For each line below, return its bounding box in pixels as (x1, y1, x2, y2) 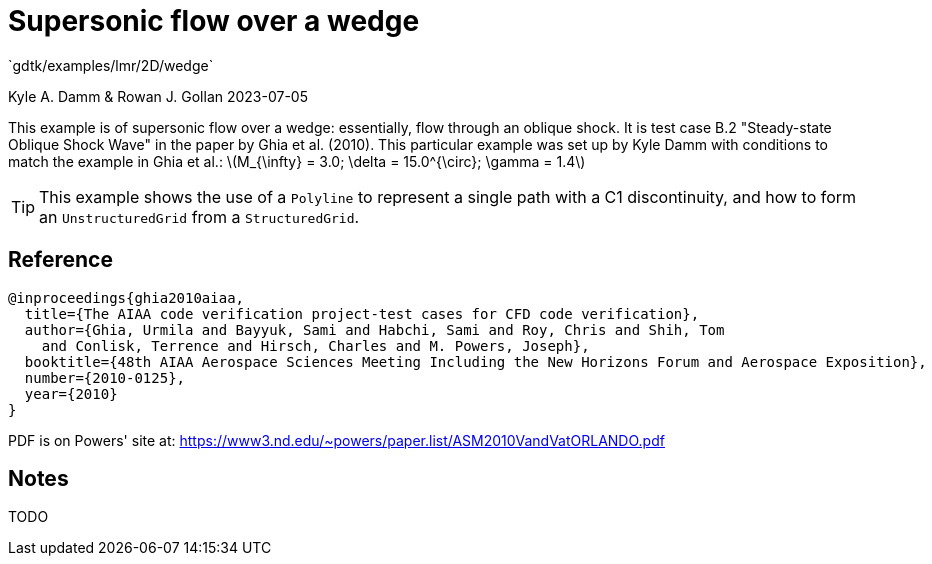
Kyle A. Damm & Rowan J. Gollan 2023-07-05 (8, 87, 309, 105)
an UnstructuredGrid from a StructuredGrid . (39, 206, 360, 227)
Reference (8, 247, 113, 273)
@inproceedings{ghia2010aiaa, (8, 289, 245, 306)
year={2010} (24, 385, 118, 402)
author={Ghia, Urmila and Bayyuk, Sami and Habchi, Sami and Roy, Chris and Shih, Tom (24, 321, 725, 338)
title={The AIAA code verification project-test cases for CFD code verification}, (24, 305, 700, 322)
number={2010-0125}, (24, 369, 186, 386)
